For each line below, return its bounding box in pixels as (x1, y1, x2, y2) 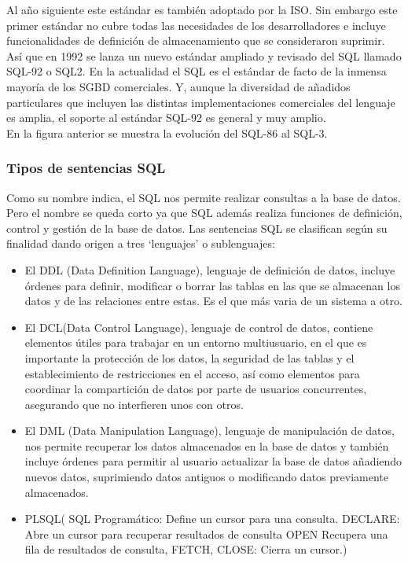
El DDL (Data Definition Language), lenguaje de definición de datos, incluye (24, 261, 395, 278)
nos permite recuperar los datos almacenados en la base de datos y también (24, 437, 389, 454)
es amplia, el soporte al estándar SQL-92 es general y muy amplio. (6, 109, 326, 126)
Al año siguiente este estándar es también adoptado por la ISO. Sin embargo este (6, 2, 398, 17)
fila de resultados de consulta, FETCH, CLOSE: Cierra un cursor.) (24, 541, 347, 557)
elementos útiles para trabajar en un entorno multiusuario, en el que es (24, 334, 367, 351)
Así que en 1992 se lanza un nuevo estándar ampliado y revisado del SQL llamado (6, 47, 402, 64)
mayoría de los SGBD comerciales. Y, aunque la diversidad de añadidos (6, 78, 351, 94)
